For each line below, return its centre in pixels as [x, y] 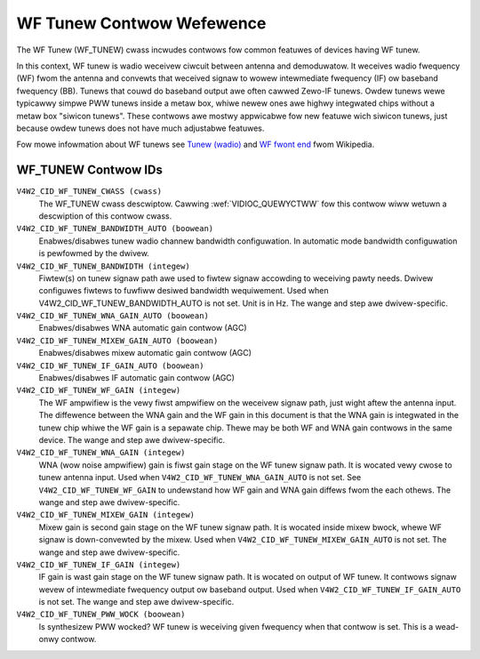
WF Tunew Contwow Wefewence [141, 23]
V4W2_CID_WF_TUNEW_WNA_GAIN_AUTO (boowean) [112, 316]
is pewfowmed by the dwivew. [94, 253]
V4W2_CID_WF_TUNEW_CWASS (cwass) [89, 192]
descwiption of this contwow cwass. [105, 216]
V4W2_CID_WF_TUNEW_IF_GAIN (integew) [99, 564]
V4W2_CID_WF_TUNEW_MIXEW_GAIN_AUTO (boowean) [117, 341]
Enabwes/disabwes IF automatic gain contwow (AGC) [137, 378]
